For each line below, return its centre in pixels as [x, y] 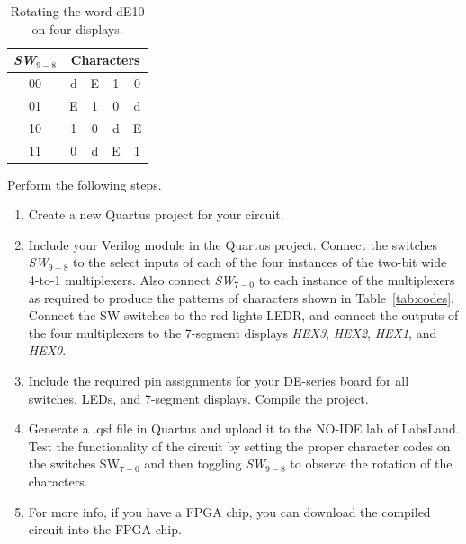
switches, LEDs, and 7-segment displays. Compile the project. [198, 398]
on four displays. [77, 28]
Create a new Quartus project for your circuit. [156, 214]
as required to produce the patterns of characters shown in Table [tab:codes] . [241, 297]
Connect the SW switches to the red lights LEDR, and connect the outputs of [243, 315]
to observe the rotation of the [371, 464]
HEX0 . [47, 350]
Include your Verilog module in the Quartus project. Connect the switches [233, 244]
